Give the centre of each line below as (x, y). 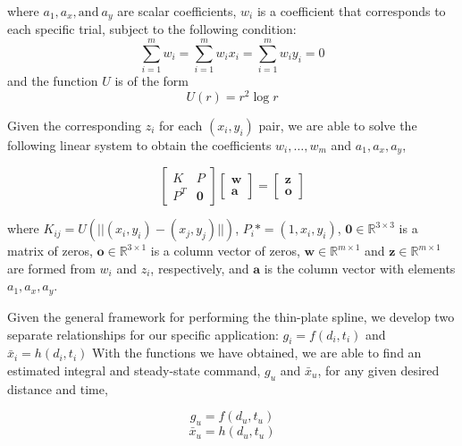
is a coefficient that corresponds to (351, 11)
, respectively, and (200, 268)
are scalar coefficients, (177, 11)
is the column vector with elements (360, 268)
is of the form (151, 81)
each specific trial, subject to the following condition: (152, 29)
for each (181, 125)
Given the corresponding (74, 125)
